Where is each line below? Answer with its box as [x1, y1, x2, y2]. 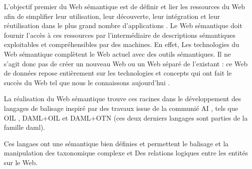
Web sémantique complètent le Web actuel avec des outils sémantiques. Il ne [4, 48, 231, 59]
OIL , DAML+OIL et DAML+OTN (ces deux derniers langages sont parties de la [4, 112, 248, 123]
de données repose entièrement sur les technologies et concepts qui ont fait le [4, 68, 232, 78]
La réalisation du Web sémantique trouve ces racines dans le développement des [4, 93, 241, 104]
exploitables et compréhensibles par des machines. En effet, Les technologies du [4, 39, 239, 49]
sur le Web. [4, 157, 38, 167]
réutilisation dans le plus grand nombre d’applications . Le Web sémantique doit [4, 20, 242, 31]
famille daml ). [4, 122, 46, 132]
